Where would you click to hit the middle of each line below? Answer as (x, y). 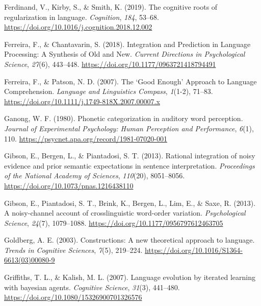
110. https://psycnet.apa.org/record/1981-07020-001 (86, 138)
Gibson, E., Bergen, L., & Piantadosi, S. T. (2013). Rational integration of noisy (130, 156)
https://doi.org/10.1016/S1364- (193, 250)
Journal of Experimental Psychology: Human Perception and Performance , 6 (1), (129, 128)
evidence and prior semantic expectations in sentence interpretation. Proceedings (129, 165)
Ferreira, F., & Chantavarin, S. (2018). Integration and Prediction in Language (127, 44)
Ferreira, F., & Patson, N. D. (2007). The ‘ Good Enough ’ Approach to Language (130, 81)
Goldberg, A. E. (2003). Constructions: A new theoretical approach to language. (129, 240)
